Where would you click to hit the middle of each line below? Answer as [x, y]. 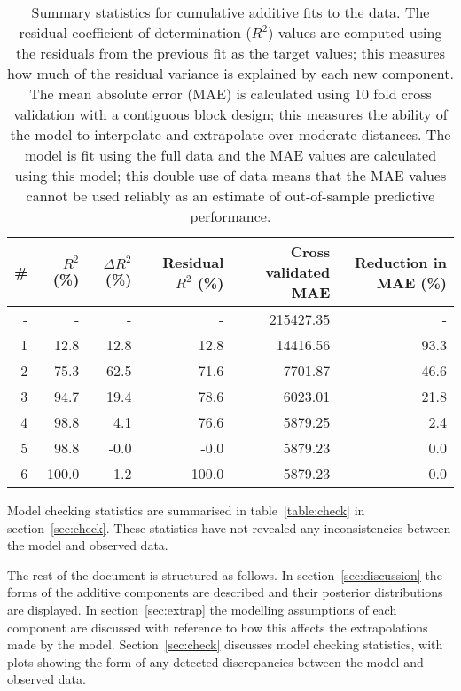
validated [298, 272]
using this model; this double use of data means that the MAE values [230, 175]
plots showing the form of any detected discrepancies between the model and [215, 661]
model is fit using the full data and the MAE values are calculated [230, 155]
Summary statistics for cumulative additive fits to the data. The [230, 12]
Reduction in [400, 262]
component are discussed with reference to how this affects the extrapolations [218, 627]
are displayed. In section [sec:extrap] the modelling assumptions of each [202, 609]
